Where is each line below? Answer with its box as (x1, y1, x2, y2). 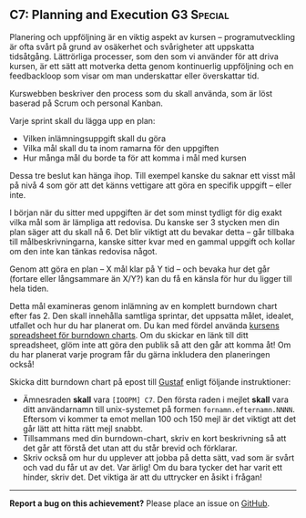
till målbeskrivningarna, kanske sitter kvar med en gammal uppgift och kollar (9, 236, 296, 247)
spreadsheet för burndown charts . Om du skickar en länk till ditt (9, 329, 249, 340)
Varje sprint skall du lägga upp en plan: (9, 115, 156, 126)
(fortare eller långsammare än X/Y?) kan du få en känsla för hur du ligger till (9, 273, 293, 284)
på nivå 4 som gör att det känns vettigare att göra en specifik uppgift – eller (9, 180, 292, 191)
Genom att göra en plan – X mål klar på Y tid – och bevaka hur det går (9, 264, 270, 275)
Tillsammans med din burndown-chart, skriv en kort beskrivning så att (22, 432, 287, 443)
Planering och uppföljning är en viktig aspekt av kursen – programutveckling (9, 31, 296, 42)
